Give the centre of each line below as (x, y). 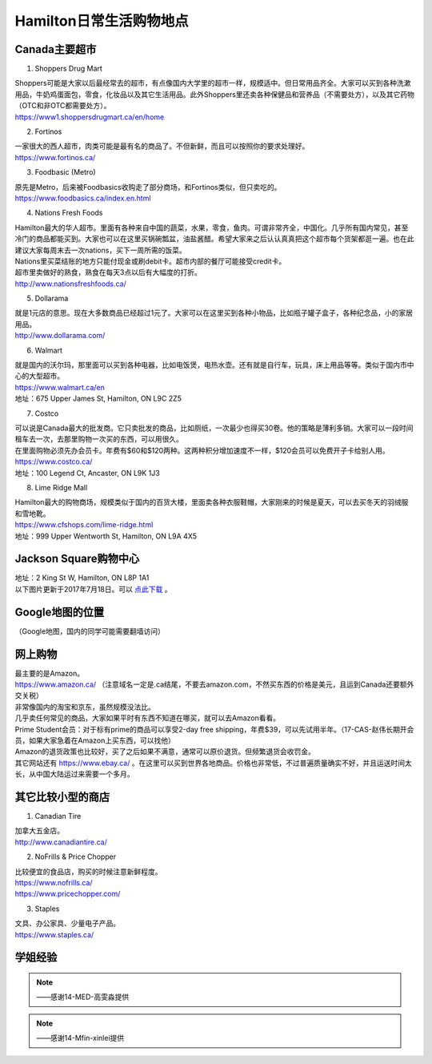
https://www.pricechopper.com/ (68, 894)
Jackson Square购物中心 (77, 559)
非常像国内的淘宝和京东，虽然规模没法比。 (85, 707)
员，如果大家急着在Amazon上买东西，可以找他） (95, 740)
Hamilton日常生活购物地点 (102, 21)
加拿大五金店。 (39, 831)
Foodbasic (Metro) (65, 172)
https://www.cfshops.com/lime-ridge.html (84, 525)
